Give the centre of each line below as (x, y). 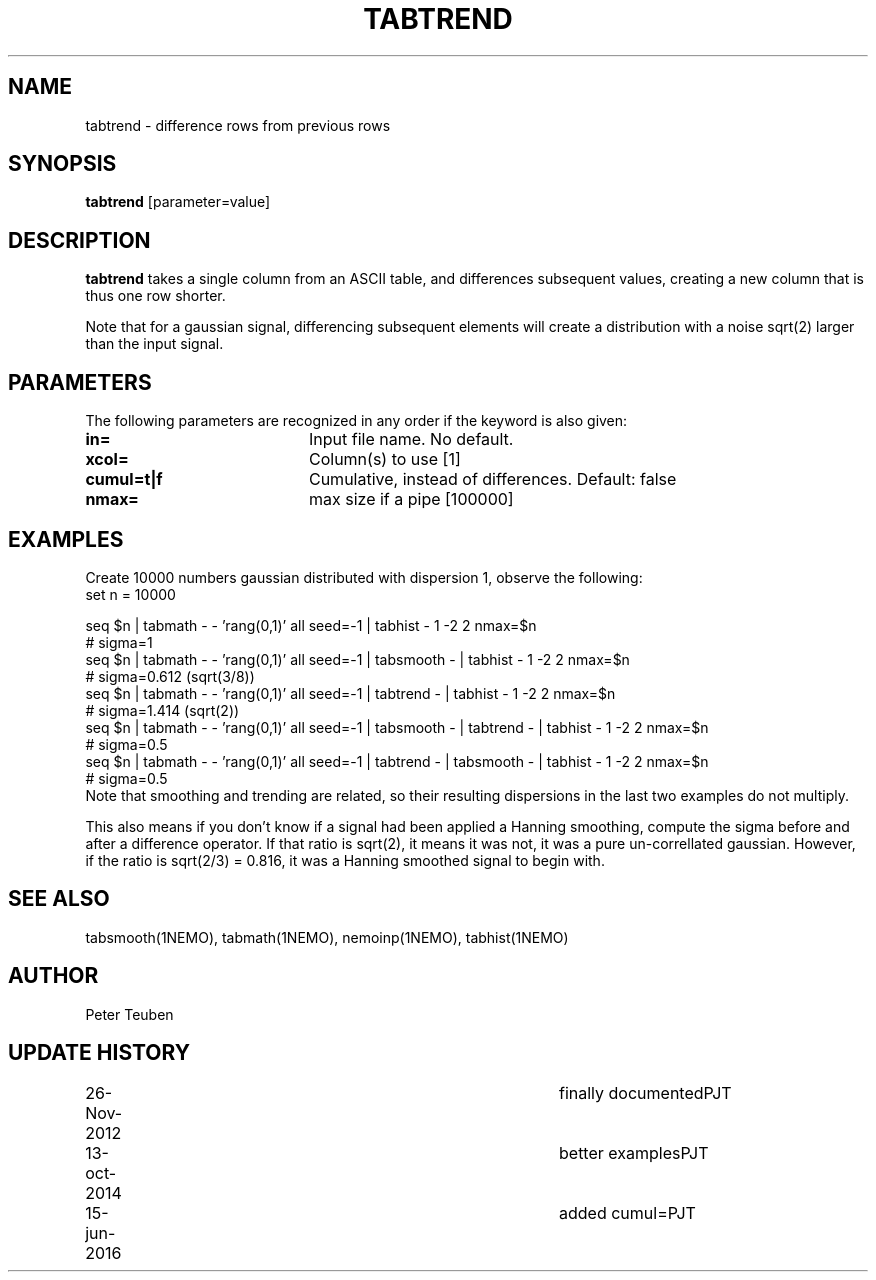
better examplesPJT (634, 1152)
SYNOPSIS (62, 164)
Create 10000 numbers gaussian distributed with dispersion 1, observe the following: (364, 577)
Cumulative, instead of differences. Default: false (492, 479)
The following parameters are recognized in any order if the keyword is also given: (356, 421)
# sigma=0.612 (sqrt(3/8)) (170, 676)
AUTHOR (53, 976)
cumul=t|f (124, 479)
